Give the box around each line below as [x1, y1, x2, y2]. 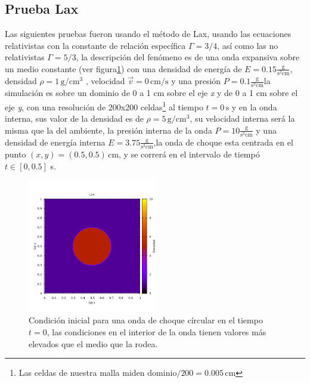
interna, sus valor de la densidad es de [5, 112, 144, 125]
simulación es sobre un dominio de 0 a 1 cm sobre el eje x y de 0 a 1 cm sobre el [5, 87, 298, 99]
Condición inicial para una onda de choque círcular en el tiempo [29, 314, 263, 326]
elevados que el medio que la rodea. [29, 337, 158, 350]
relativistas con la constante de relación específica [5, 39, 186, 51]
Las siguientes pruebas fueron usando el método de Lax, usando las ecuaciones [5, 27, 292, 40]
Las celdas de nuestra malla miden [18, 366, 145, 379]
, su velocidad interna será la [190, 112, 295, 125]
